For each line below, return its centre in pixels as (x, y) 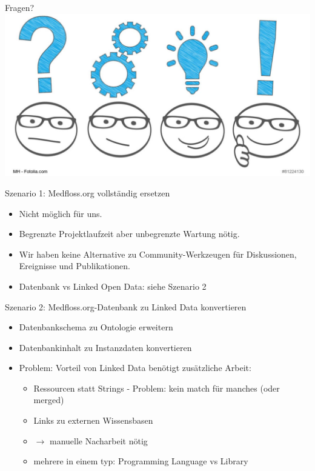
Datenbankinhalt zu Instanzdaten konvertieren (105, 347)
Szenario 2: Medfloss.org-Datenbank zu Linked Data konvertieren (126, 306)
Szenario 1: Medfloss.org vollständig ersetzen (88, 192)
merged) (49, 400)
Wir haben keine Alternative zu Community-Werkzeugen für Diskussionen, (158, 254)
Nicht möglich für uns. (61, 213)
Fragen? (20, 7)
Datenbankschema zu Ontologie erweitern (96, 327)
